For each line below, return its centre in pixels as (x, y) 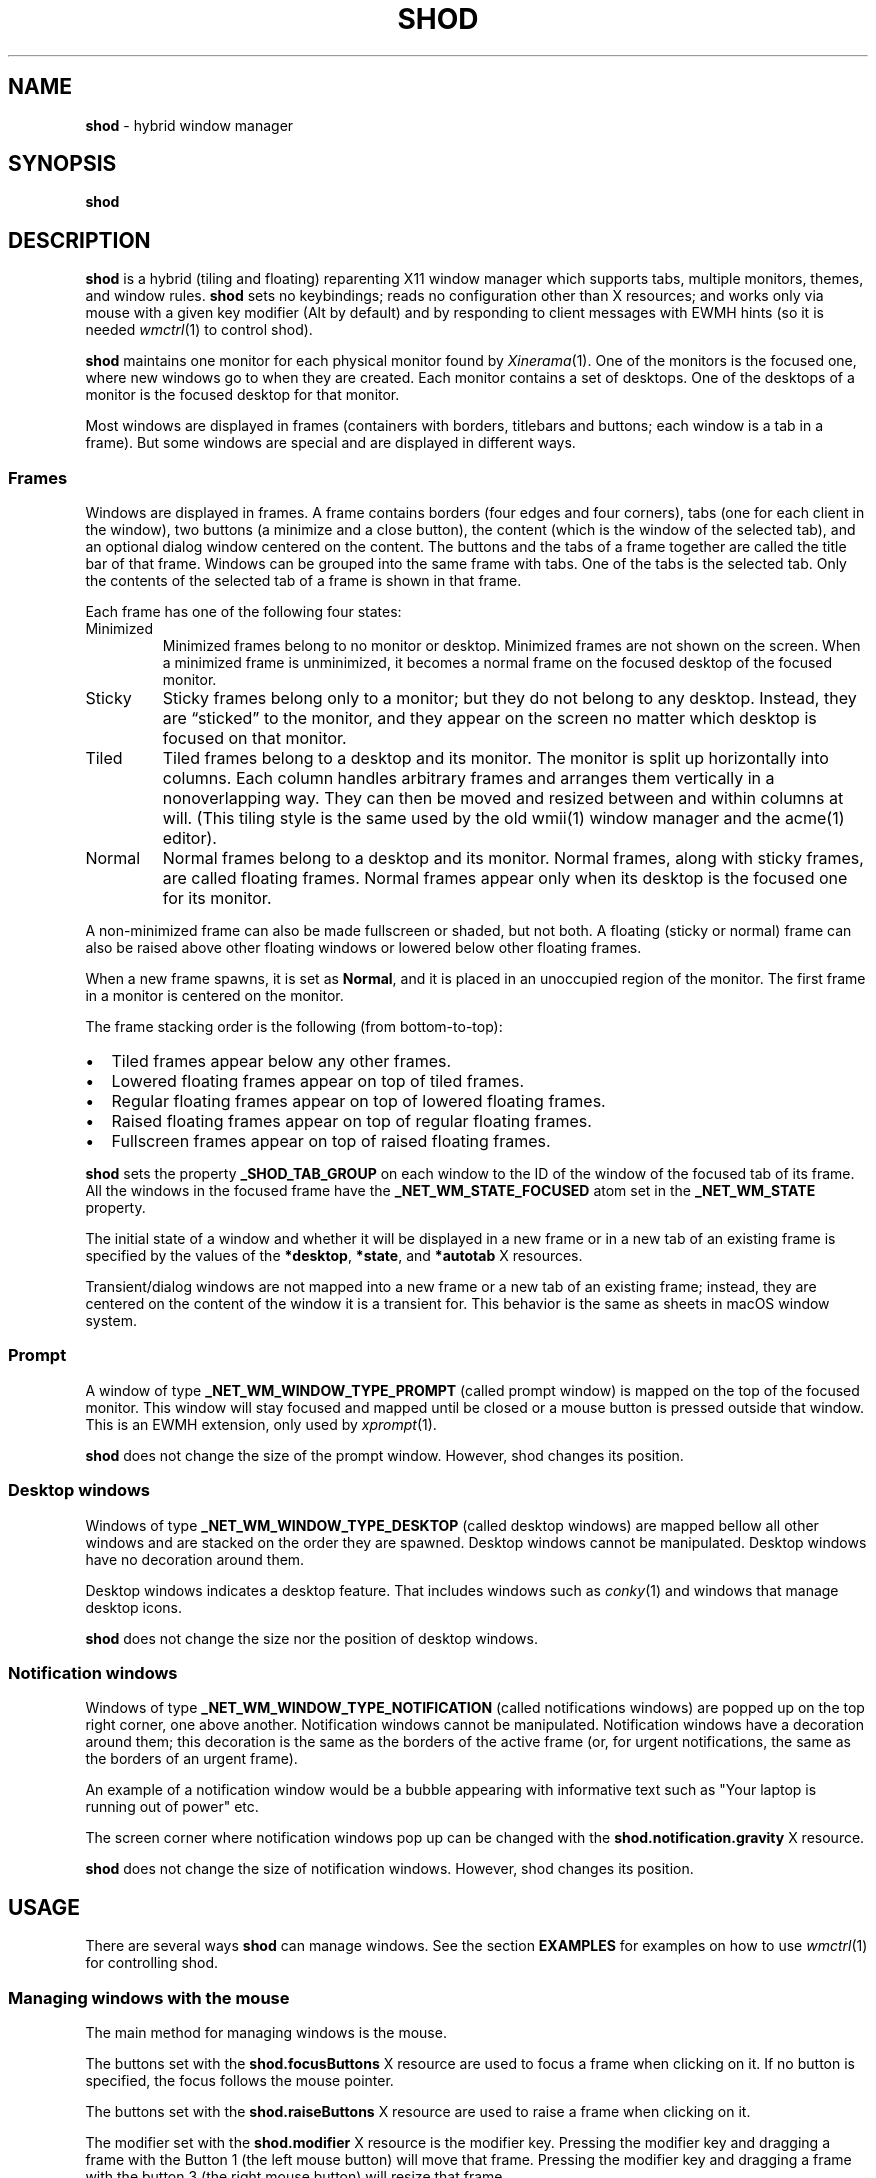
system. (111, 1321)
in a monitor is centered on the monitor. (214, 996)
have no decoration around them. (195, 1559)
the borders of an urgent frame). (191, 1759)
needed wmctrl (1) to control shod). (199, 330)
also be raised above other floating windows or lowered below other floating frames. (363, 948)
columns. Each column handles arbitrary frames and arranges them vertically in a (468, 778)
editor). (189, 838)
